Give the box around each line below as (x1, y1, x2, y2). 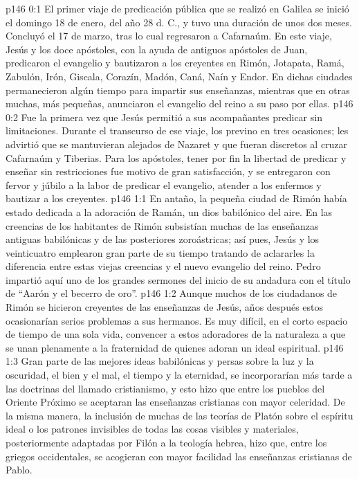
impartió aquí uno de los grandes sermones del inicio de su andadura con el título (6, 272, 351, 287)
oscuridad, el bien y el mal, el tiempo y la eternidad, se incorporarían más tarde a (6, 368, 353, 382)
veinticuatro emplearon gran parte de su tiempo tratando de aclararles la (6, 245, 315, 260)
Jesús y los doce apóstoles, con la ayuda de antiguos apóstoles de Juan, (6, 42, 308, 56)
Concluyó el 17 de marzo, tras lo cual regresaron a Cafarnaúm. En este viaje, (6, 28, 332, 43)
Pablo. (6, 462, 33, 477)
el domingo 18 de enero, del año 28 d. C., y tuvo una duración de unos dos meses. (6, 15, 352, 29)
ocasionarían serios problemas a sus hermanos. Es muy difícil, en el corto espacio (6, 313, 348, 327)
